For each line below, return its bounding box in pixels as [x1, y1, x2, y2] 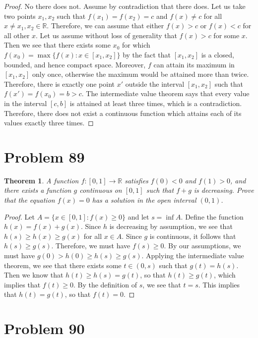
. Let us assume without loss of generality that [36, 30, 177, 40]
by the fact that [123, 49, 171, 59]
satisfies [125, 175, 148, 185]
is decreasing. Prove [193, 185, 254, 195]
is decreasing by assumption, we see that [109, 221, 233, 231]
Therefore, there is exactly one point [4, 78, 115, 89]
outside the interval [125, 78, 185, 89]
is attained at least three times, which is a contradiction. [69, 98, 242, 108]
